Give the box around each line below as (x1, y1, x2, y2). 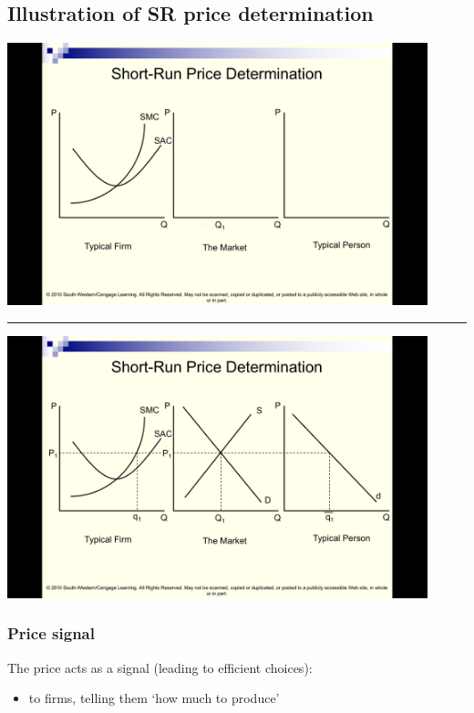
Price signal (7, 622, 95, 645)
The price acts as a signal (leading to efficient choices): (7, 657, 313, 677)
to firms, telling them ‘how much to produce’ (28, 688, 280, 708)
